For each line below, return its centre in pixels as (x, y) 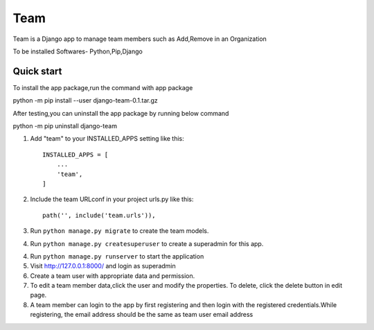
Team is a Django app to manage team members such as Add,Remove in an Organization (140, 39)
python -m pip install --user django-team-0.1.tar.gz (86, 101)
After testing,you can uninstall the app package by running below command (121, 113)
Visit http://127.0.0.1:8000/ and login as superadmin (103, 266)
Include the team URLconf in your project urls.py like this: (112, 199)
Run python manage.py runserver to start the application (117, 256)
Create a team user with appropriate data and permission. (113, 276)
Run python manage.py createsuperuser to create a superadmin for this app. (147, 243)
